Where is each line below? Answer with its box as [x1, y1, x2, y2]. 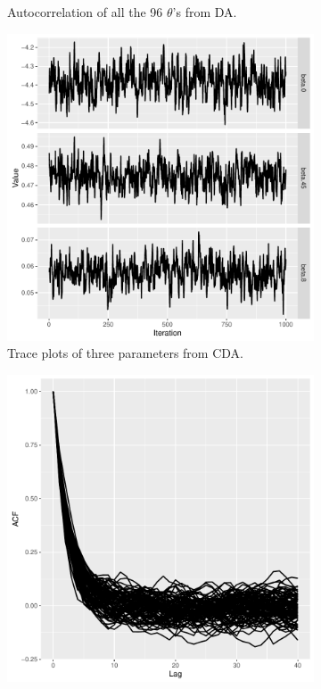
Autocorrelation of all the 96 [7, 3, 163, 21]
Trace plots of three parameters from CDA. [7, 344, 243, 362]
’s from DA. [172, 3, 237, 21]
